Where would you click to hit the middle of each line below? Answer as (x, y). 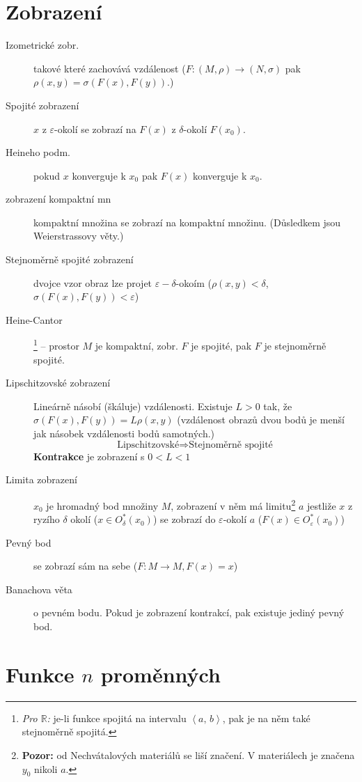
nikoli (46, 768)
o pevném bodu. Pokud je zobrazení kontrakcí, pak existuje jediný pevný (189, 612)
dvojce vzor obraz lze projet (93, 282)
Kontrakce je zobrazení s (89, 456)
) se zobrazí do (184, 519)
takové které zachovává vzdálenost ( (110, 68)
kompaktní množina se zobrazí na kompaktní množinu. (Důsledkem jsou (187, 222)
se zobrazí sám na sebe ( (86, 566)
